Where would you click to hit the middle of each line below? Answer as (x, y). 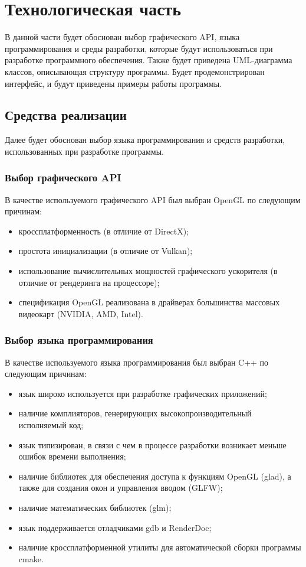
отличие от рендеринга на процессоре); (89, 282)
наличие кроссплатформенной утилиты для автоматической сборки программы (160, 547)
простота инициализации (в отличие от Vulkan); (106, 251)
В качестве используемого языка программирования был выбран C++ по (137, 362)
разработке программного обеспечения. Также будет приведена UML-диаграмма (149, 60)
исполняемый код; (51, 425)
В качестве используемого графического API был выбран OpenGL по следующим (153, 199)
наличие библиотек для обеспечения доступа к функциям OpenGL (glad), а (155, 476)
